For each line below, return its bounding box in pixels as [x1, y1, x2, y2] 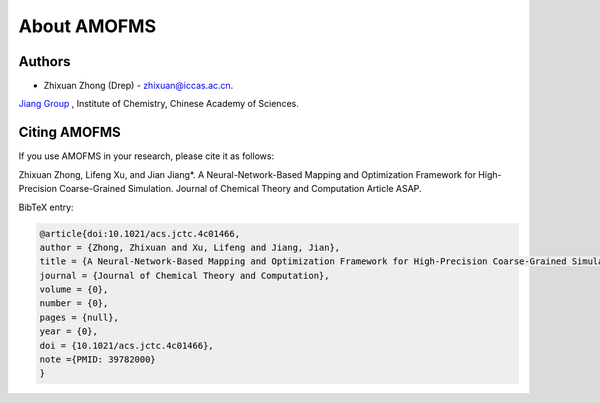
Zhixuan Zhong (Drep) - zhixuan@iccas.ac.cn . [43, 80, 234, 92]
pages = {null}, [39, 311, 120, 323]
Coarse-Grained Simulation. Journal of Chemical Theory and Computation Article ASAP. [58, 183, 422, 195]
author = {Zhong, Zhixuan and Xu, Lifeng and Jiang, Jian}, [39, 241, 341, 253]
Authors [18, 53, 71, 70]
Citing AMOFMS [18, 124, 121, 141]
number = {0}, [39, 298, 109, 309]
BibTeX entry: [18, 201, 74, 213]
